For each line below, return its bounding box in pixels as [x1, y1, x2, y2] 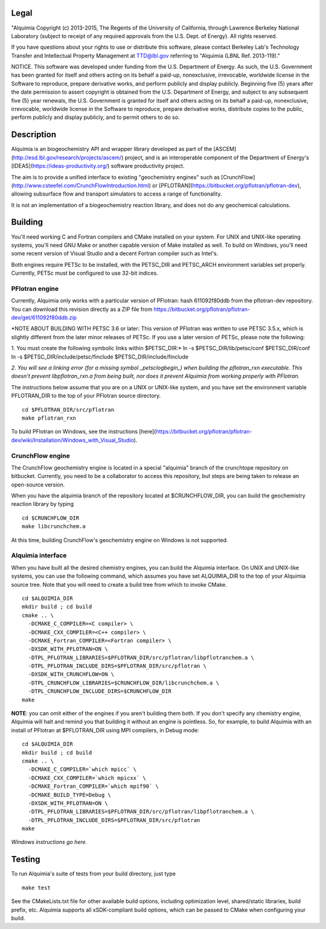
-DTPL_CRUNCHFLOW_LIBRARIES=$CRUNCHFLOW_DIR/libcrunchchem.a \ [28, 679, 220, 686]
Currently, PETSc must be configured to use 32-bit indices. [11, 269, 158, 277]
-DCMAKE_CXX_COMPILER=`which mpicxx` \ [28, 774, 146, 781]
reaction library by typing [11, 500, 74, 508]
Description [11, 130, 57, 140]
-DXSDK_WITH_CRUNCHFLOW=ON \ [28, 671, 115, 678]
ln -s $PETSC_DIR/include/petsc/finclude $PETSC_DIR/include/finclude [11, 353, 189, 360]
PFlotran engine [11, 284, 59, 293]
